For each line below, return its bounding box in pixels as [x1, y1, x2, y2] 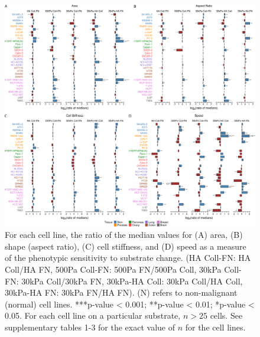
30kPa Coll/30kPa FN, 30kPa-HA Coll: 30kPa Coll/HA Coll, [21, 274, 243, 287]
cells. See [210, 309, 243, 322]
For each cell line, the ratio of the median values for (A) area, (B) [5, 228, 243, 241]
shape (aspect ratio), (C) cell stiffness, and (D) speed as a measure [5, 240, 246, 252]
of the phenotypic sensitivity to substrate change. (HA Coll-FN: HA [5, 251, 251, 264]
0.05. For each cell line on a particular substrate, [5, 309, 181, 322]
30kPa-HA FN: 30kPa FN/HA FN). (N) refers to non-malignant [5, 286, 238, 299]
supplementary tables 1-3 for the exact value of [5, 320, 175, 333]
